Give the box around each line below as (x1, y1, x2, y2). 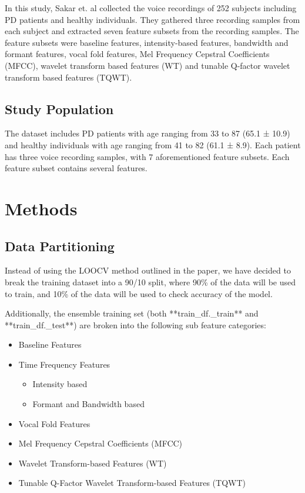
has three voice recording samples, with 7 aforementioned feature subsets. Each (5, 150, 290, 162)
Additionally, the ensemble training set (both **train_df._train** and (5, 307, 259, 319)
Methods (5, 196, 78, 220)
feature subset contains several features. (5, 162, 148, 174)
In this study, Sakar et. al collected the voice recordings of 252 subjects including (5, 2, 297, 14)
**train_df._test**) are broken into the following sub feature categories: (5, 318, 266, 331)
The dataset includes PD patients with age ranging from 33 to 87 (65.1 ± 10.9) (5, 127, 290, 139)
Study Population (5, 99, 114, 118)
